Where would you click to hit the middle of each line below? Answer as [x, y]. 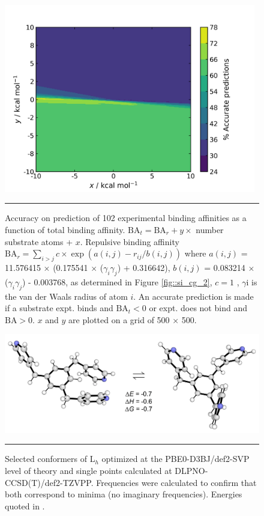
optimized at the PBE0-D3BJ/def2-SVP [175, 459]
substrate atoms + [39, 241]
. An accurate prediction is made [193, 296]
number [210, 229]
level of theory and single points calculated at [88, 470]
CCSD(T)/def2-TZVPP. [49, 482]
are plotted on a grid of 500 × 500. [133, 319]
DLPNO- [191, 470]
